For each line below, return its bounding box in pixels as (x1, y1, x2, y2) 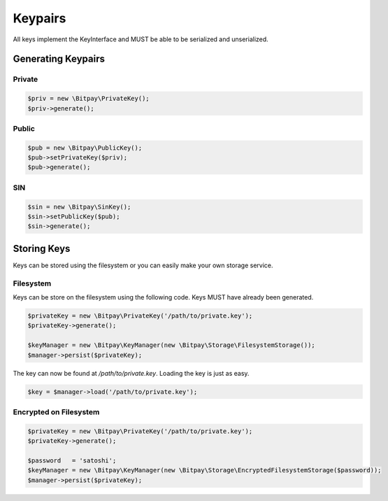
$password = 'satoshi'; (27, 456, 117, 465)
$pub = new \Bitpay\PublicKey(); (27, 143, 143, 152)
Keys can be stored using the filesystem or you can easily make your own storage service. (13, 261, 273, 269)
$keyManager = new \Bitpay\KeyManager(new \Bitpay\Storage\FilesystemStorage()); (27, 341, 316, 349)
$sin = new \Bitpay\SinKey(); (27, 203, 131, 211)
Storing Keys (13, 242, 71, 255)
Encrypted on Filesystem (13, 407, 100, 416)
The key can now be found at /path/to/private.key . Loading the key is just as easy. (13, 369, 250, 377)
